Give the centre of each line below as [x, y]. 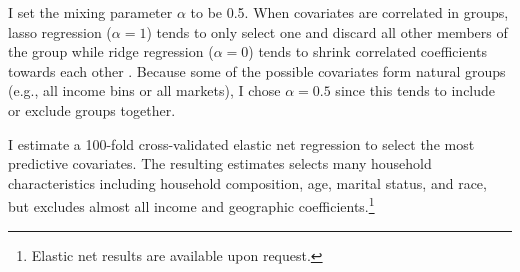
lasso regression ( [60, 31]
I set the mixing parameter [90, 12]
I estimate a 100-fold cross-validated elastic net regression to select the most [241, 143]
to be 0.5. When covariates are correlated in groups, [349, 12]
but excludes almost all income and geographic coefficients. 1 [191, 204]
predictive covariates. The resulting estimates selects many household [220, 163]
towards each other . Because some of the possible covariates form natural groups [257, 70]
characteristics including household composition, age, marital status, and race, [247, 182]
